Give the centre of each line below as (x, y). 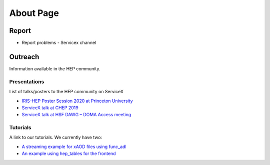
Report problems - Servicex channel (59, 43)
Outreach (24, 57)
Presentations (27, 81)
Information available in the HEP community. (55, 69)
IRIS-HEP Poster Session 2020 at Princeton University (77, 101)
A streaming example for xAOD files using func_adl (74, 147)
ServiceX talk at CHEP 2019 (50, 108)
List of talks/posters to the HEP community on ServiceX (66, 92)
